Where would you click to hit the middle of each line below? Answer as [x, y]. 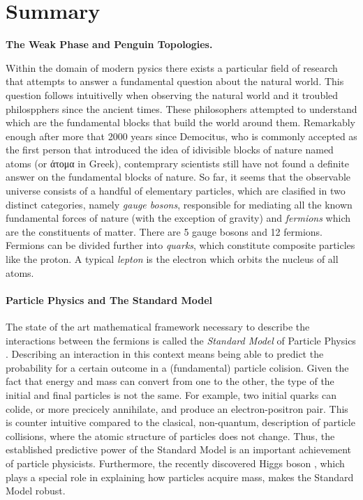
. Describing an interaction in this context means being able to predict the [165, 354]
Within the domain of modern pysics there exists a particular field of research [172, 67]
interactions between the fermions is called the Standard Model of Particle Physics [181, 340]
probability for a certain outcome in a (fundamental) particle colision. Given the [177, 367]
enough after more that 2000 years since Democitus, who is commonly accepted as [181, 136]
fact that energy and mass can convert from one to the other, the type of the [170, 381]
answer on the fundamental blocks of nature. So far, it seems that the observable [178, 177]
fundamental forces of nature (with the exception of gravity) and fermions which [178, 218]
